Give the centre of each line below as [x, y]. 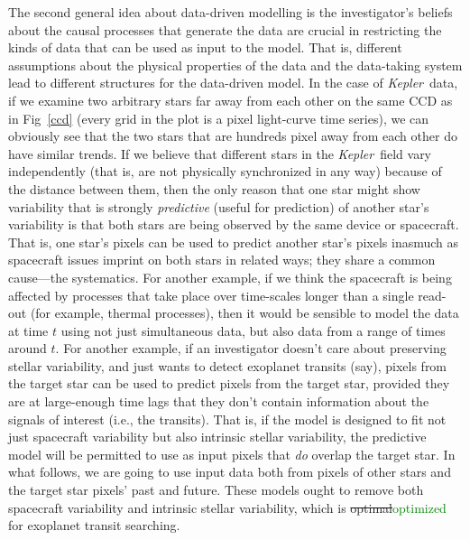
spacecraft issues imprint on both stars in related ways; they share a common [222, 260]
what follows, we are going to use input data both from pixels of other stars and [230, 472]
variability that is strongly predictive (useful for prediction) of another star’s [219, 206]
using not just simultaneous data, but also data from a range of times [253, 330]
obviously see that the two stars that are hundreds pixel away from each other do [233, 136]
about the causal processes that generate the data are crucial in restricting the [225, 29]
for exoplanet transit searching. [94, 525]
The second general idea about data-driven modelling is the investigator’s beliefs [230, 12]
